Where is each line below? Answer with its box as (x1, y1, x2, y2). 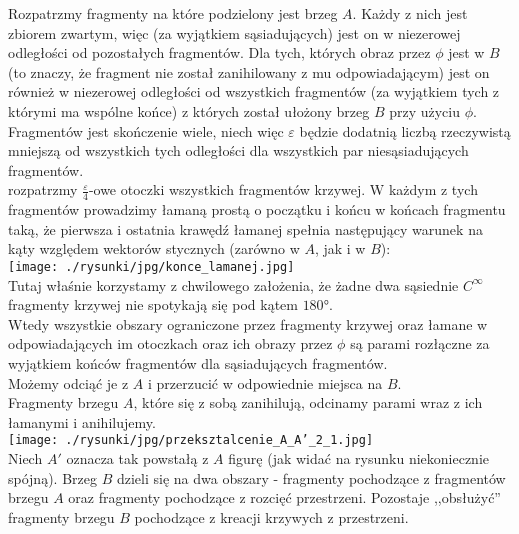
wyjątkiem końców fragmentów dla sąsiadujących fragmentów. (8, 352, 388, 373)
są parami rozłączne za (350, 333, 490, 354)
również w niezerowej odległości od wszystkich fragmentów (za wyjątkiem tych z (8, 81, 500, 102)
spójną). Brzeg (8, 467, 97, 488)
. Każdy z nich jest (352, 3, 468, 23)
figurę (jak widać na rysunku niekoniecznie (228, 448, 490, 469)
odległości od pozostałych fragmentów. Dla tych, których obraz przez (8, 42, 431, 63)
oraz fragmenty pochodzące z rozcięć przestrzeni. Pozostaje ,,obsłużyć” (68, 487, 501, 508)
